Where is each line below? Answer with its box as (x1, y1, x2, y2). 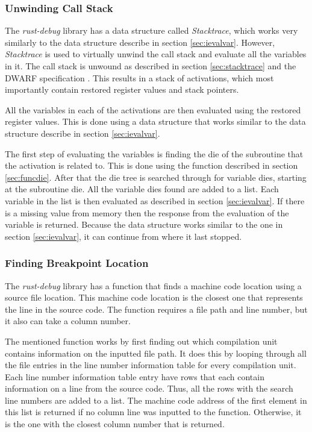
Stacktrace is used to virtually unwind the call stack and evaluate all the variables (5, 48, 307, 60)
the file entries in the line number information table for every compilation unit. (5, 358, 296, 371)
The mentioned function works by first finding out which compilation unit (5, 334, 278, 347)
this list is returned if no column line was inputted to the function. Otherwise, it (5, 405, 302, 418)
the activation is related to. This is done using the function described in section (5, 159, 298, 172)
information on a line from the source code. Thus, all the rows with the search (5, 382, 293, 395)
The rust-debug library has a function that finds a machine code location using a (5, 279, 302, 292)
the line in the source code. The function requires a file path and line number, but (5, 302, 308, 315)
